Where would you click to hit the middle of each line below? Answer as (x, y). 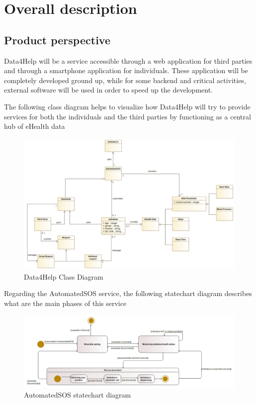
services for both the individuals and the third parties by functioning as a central (128, 116)
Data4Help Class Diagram (64, 276)
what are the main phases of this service (65, 303)
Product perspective (57, 40)
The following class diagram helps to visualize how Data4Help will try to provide (127, 106)
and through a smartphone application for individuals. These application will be (126, 70)
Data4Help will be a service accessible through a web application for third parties (128, 60)
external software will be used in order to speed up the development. (108, 90)
